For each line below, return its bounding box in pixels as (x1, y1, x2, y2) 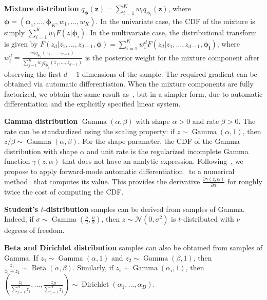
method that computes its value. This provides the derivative (4, 176, 200, 186)
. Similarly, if (72, 262, 113, 273)
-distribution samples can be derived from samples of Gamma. (43, 203, 245, 214)
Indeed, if (4, 213, 34, 224)
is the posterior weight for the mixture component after (85, 52, 260, 62)
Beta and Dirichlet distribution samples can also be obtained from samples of (4, 242, 263, 252)
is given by (4, 38, 38, 49)
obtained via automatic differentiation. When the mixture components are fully (4, 78, 254, 89)
